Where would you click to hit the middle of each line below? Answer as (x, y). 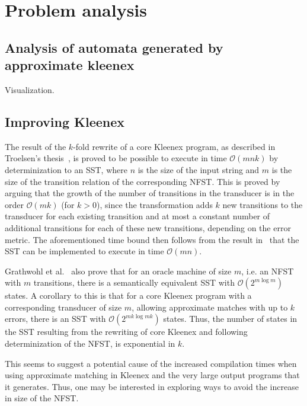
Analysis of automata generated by (114, 47)
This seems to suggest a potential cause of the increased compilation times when (151, 363)
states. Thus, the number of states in (230, 319)
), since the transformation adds (155, 204)
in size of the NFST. (42, 398)
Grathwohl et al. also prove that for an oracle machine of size (118, 271)
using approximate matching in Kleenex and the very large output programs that (152, 375)
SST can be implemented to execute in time (84, 251)
